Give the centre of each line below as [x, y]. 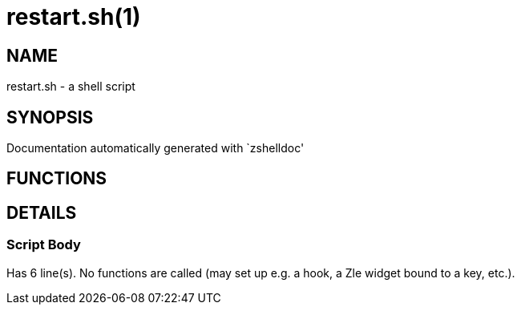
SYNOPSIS [50, 117]
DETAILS [42, 212]
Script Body [44, 245]
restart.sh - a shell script [71, 87]
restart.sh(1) [74, 17]
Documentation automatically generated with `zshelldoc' [155, 148]
